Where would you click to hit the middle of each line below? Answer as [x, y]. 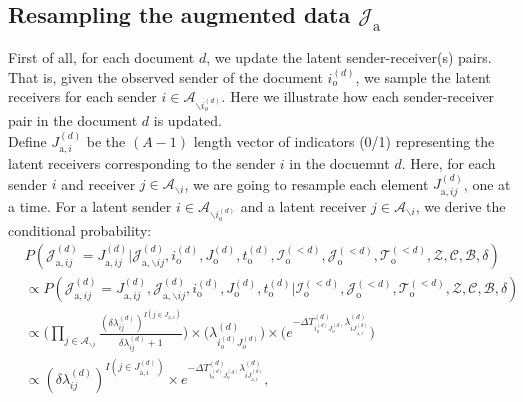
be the [106, 140]
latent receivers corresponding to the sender [142, 162]
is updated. [187, 120]
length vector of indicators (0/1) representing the [344, 140]
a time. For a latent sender [90, 205]
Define [27, 140]
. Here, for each [448, 162]
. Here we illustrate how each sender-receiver [358, 96]
